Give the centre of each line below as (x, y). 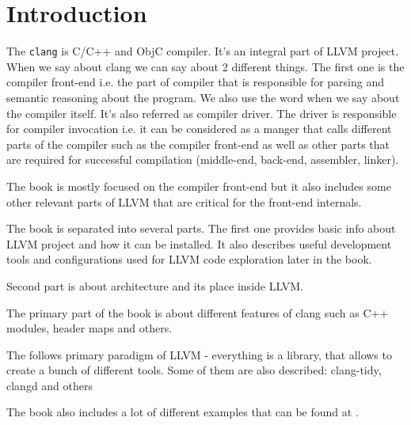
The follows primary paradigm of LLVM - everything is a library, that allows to (199, 354)
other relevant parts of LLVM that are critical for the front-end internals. (184, 201)
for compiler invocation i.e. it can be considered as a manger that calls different (199, 129)
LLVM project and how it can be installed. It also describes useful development (199, 243)
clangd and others (50, 385)
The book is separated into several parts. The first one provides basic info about (201, 228)
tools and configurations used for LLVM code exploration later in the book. (189, 259)
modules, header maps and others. (89, 328)
